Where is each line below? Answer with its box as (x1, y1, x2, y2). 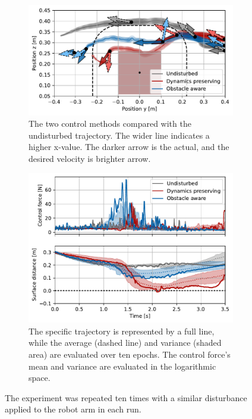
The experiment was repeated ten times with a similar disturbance (5, 391, 247, 404)
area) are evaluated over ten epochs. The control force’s (29, 348, 231, 360)
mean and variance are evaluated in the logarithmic (29, 359, 216, 372)
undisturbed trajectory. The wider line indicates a (29, 129, 210, 141)
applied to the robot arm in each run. (5, 403, 141, 415)
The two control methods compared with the (29, 117, 191, 130)
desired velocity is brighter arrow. (29, 152, 151, 164)
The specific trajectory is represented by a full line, (29, 324, 215, 337)
